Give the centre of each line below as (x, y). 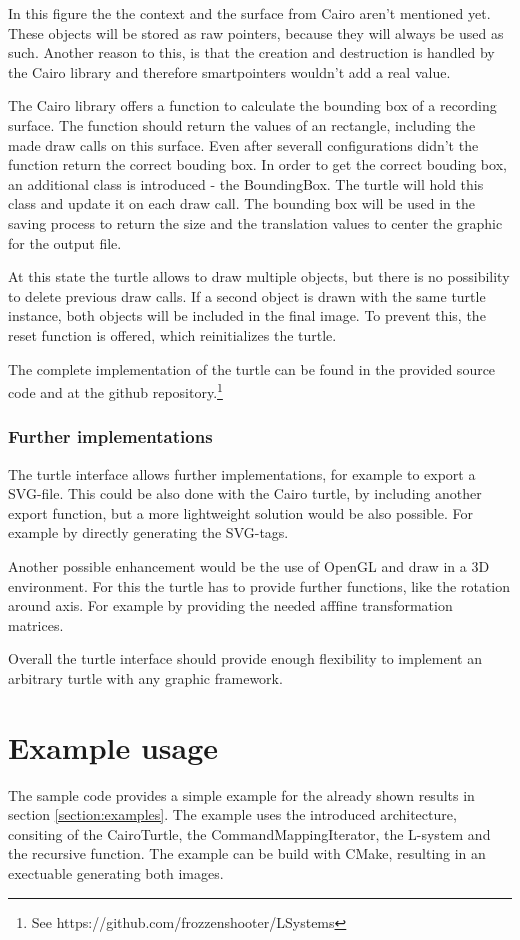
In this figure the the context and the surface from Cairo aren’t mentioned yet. (249, 13)
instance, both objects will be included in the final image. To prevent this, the (247, 315)
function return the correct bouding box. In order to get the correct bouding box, (257, 164)
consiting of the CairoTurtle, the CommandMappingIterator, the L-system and (249, 833)
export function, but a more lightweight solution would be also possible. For (240, 512)
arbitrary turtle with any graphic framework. (145, 677)
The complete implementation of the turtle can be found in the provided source (252, 368)
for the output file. (65, 242)
